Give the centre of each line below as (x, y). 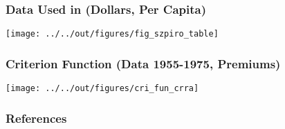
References (36, 118)
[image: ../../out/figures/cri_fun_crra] (102, 89)
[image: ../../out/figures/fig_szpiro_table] (112, 34)
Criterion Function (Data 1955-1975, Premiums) (143, 63)
